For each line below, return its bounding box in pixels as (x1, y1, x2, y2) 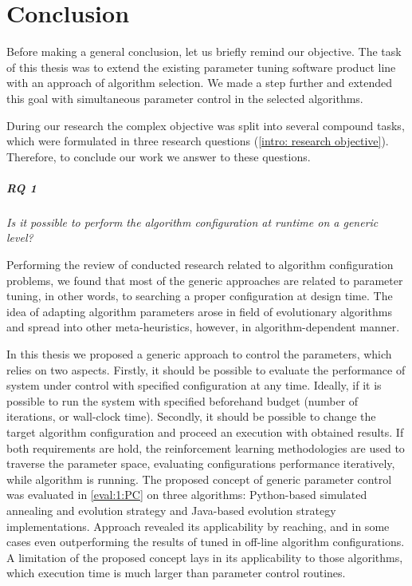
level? (6, 229, 33, 246)
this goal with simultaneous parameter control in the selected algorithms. (6, 89, 363, 106)
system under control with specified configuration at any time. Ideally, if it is (6, 377, 382, 394)
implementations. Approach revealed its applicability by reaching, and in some (6, 517, 390, 534)
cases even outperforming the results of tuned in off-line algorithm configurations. (6, 533, 405, 550)
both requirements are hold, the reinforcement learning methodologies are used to (6, 439, 405, 456)
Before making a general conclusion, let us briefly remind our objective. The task (6, 43, 402, 60)
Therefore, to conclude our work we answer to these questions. (6, 148, 311, 164)
